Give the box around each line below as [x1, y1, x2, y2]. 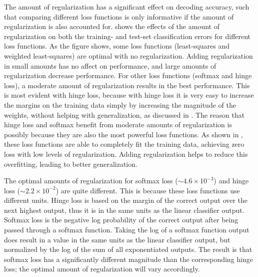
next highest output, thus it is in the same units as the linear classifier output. [4, 204, 244, 215]
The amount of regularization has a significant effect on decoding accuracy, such [4, 2, 249, 12]
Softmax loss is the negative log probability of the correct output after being [4, 214, 238, 225]
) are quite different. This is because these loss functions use [55, 185, 240, 195]
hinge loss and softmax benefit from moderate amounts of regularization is [4, 119, 232, 130]
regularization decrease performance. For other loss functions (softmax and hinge [4, 70, 252, 81]
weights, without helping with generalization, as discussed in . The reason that [4, 109, 245, 120]
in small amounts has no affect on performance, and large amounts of [4, 60, 216, 71]
